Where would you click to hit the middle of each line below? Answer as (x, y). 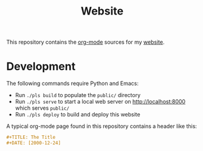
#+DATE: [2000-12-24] (34, 143)
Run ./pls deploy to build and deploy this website (78, 115)
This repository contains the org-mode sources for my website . (86, 42)
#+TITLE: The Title (31, 138)
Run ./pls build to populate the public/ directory (78, 95)
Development (41, 66)
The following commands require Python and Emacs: (72, 84)
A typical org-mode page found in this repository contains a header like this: (102, 126)
